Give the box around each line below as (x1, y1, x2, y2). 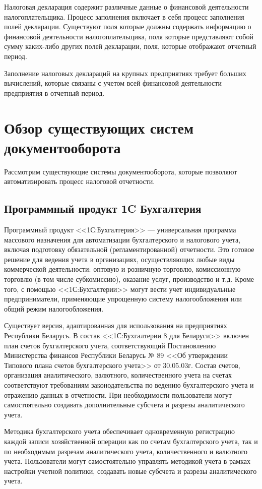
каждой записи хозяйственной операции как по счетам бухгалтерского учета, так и (4, 436, 258, 446)
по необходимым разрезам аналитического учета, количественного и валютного (4, 446, 248, 456)
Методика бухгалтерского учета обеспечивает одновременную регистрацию (4, 426, 235, 437)
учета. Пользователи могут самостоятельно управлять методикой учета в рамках (4, 456, 250, 466)
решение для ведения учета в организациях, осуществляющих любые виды (4, 254, 235, 264)
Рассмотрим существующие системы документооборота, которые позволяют (4, 166, 237, 176)
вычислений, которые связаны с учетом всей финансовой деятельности (4, 78, 222, 88)
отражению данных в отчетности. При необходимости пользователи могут (4, 389, 232, 400)
